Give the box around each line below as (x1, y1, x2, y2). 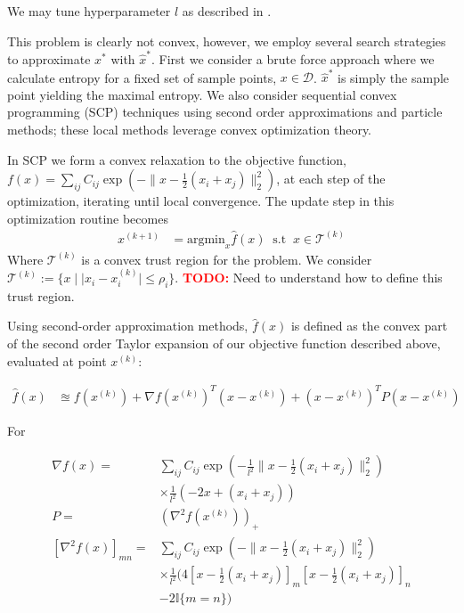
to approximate (7, 49, 91, 68)
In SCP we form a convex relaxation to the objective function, (7, 150, 346, 168)
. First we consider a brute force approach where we (151, 49, 435, 68)
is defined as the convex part (290, 316, 448, 335)
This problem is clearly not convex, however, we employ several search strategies (7, 31, 446, 50)
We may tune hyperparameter (7, 2, 171, 20)
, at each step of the (276, 169, 386, 188)
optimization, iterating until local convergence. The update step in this (7, 192, 395, 210)
